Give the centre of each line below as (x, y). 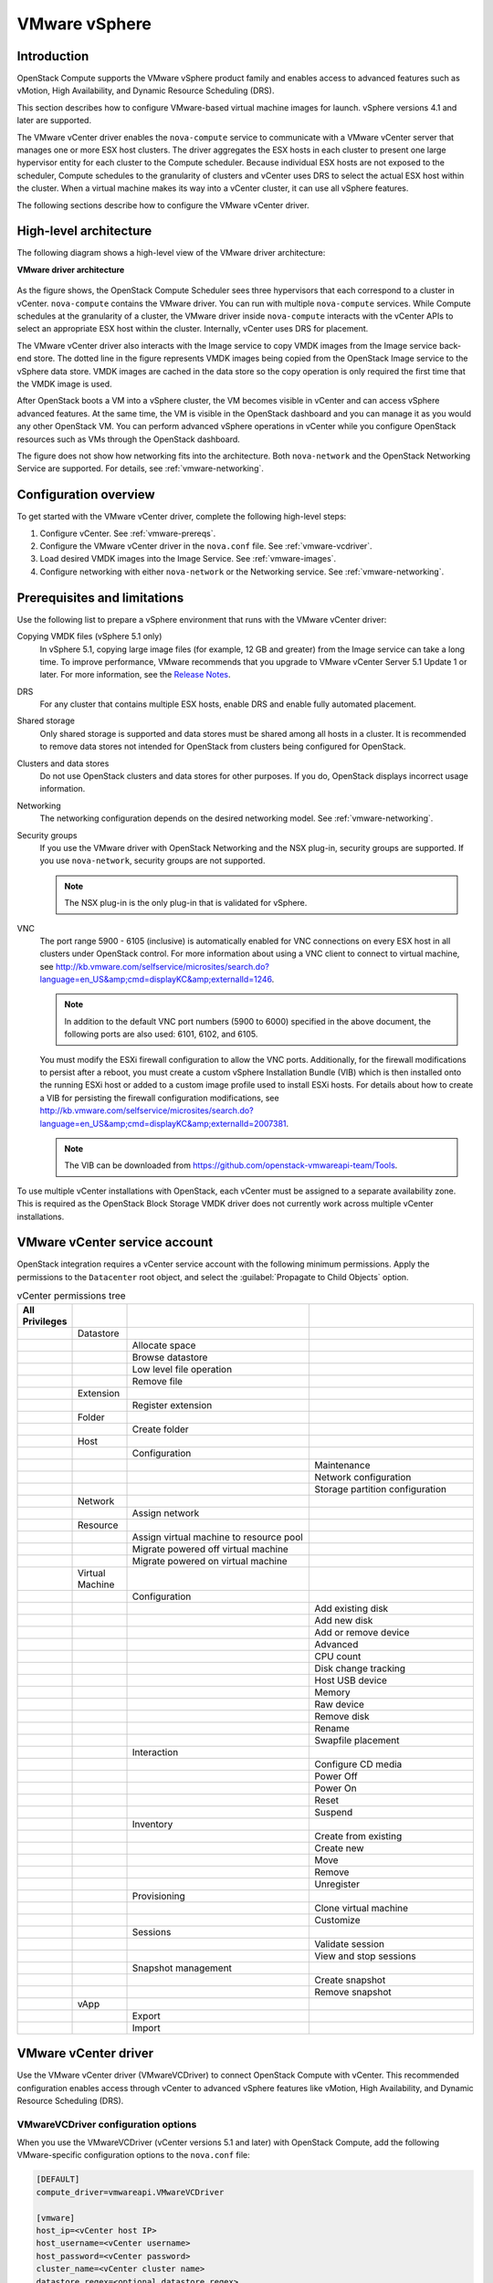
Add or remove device (362, 1632)
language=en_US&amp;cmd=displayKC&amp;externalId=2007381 (163, 1123)
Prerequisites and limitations (100, 598)
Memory (332, 1692)
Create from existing (358, 1836)
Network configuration (363, 1477)
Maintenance (342, 1465)
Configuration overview (86, 494)
